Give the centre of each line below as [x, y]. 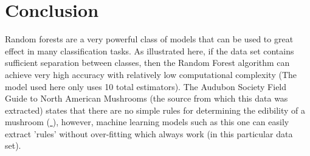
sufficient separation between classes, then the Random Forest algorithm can [147, 63]
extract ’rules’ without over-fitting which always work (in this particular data [149, 133]
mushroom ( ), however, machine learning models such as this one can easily [147, 122]
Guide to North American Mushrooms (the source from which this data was [146, 98]
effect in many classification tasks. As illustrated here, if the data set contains [150, 50]
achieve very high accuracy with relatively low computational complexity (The [151, 74]
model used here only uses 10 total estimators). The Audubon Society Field [146, 86]
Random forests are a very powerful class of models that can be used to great [149, 39]
